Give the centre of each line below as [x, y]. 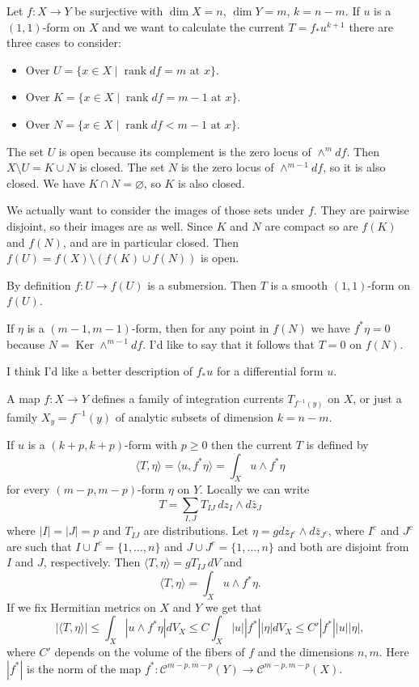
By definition [39, 284]
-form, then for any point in [200, 327]
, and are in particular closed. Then [151, 242]
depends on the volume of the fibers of [150, 652]
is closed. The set [122, 167]
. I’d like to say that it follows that [229, 343]
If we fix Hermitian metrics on [81, 606]
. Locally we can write [255, 489]
